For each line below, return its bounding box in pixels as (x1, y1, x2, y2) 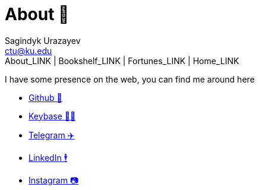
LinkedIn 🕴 (29, 152, 68, 163)
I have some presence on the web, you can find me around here (5, 74, 255, 84)
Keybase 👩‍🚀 (29, 110, 76, 121)
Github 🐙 (29, 92, 62, 103)
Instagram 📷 (29, 175, 79, 185)
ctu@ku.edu (5, 45, 52, 56)
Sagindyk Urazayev (5, 35, 81, 46)
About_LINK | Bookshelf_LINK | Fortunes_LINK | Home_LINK (5, 55, 239, 66)
